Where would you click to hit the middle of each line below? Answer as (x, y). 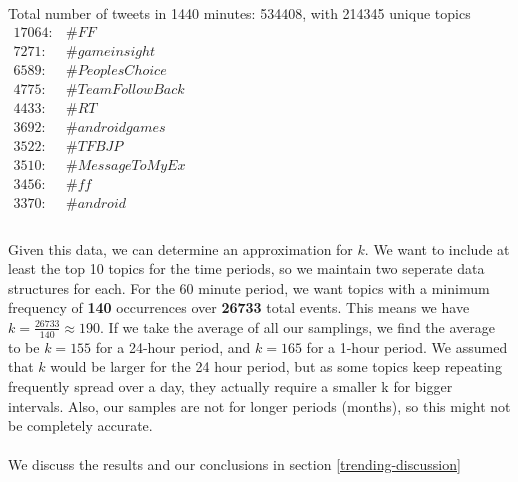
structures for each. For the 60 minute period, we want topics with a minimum (249, 287)
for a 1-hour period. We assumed (407, 346)
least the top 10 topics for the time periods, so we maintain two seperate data (246, 268)
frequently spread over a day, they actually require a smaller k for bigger (230, 385)
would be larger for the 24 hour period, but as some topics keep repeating (276, 366)
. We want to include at (437, 248)
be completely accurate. (80, 425)
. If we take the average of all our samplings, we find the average (297, 326)
